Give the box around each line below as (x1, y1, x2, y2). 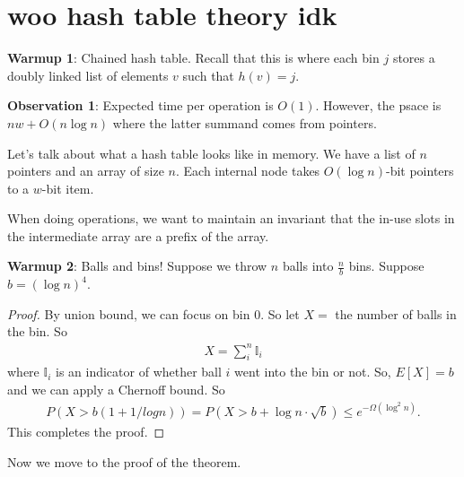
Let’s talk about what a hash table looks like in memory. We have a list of (7, 143, 416, 162)
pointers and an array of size (7, 161, 164, 180)
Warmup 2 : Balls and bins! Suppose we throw (7, 256, 267, 275)
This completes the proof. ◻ (7, 422, 165, 441)
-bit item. (41, 178, 94, 197)
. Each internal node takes (175, 161, 320, 180)
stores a (392, 48, 435, 67)
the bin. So (7, 322, 67, 341)
